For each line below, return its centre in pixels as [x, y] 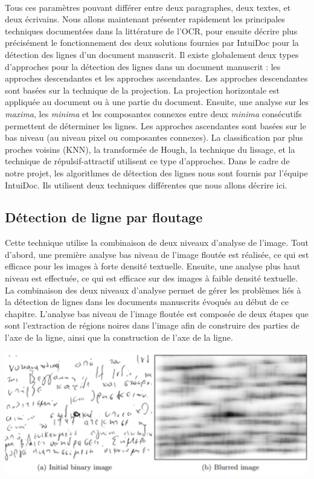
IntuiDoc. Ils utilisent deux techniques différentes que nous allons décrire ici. [146, 185]
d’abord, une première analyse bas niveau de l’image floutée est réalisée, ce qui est [157, 254]
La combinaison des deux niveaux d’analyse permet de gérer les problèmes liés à [153, 290]
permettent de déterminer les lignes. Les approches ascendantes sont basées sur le [155, 125]
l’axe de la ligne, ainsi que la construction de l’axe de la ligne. [119, 337]
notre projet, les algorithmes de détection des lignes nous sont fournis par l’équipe [156, 172]
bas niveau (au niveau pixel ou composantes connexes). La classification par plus [154, 137]
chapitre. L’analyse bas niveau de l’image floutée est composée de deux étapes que [157, 313]
